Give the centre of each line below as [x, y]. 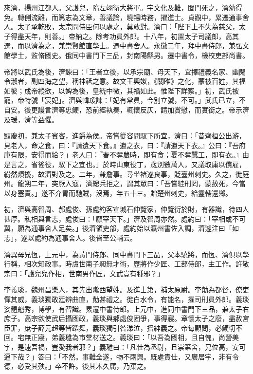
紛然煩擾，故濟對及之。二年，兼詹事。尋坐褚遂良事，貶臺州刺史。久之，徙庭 [126, 174]
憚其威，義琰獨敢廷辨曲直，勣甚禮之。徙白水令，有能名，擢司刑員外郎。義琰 [126, 299]
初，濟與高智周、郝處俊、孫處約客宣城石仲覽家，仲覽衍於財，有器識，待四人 [126, 209]
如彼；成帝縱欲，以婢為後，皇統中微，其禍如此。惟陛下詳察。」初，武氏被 [121, 90]
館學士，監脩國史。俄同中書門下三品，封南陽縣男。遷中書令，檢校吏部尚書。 [126, 55]
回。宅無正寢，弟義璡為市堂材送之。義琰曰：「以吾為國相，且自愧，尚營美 [121, 337]
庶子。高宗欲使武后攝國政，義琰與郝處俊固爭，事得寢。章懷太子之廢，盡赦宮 [126, 318]
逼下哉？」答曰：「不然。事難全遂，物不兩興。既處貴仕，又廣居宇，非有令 [121, 356]
